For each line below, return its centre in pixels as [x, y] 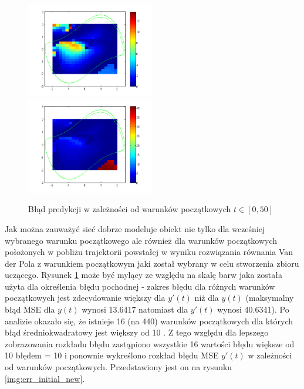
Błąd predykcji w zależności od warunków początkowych [130, 209]
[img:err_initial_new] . [45, 378]
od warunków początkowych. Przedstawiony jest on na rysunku [119, 367]
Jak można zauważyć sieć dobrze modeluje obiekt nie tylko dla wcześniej [135, 228]
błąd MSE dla [30, 309]
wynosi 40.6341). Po [253, 309]
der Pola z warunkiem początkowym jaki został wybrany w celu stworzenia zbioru [152, 263]
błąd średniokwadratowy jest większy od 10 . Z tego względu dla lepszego [137, 332]
